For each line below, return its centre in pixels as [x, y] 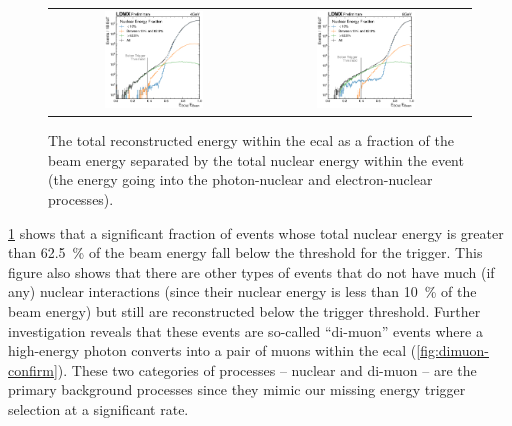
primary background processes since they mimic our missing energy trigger [237, 389]
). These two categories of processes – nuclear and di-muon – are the [267, 369]
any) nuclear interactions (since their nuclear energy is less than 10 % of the [242, 291]
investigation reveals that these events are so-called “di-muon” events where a [245, 330]
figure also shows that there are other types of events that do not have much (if [251, 271]
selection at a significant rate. [98, 408]
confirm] [33, 369]
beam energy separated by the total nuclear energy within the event [256, 159]
